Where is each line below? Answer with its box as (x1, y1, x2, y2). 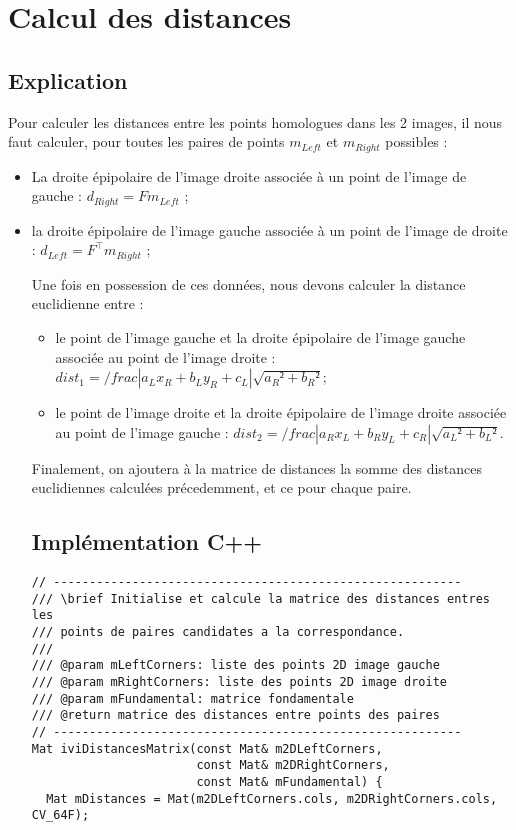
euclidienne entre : (31, 293, 144, 314)
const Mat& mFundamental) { (196, 774, 383, 789)
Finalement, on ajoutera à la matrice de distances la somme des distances (31, 457, 483, 478)
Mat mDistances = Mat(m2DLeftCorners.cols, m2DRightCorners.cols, (46, 791, 498, 806)
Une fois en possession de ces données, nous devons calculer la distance (31, 273, 466, 294)
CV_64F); (31, 808, 90, 823)
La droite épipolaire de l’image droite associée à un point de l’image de (31, 165, 467, 186)
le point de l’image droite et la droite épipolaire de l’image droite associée (55, 402, 507, 423)
